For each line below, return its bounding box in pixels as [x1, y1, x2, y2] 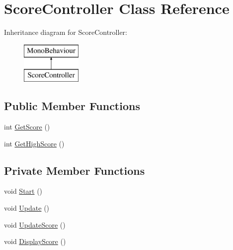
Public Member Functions [4, 98, 140, 114]
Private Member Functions [4, 162, 145, 178]
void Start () [4, 186, 43, 196]
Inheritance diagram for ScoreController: [4, 27, 127, 37]
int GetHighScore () [4, 138, 65, 148]
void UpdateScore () [4, 219, 66, 230]
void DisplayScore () [4, 236, 66, 247]
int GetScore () [4, 122, 50, 132]
